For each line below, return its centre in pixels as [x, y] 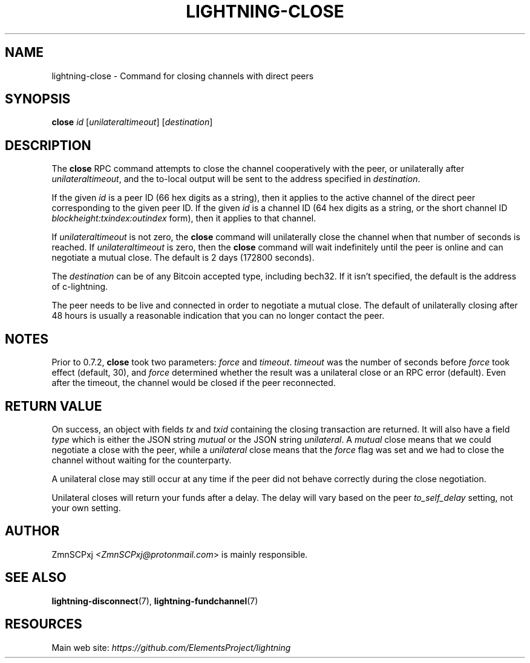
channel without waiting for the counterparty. [142, 460]
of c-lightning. [80, 287]
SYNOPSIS [38, 99]
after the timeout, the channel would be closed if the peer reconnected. [194, 383]
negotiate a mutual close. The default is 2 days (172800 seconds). [183, 258]
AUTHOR [32, 531]
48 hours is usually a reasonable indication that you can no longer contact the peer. [218, 316]
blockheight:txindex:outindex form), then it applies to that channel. [184, 218]
